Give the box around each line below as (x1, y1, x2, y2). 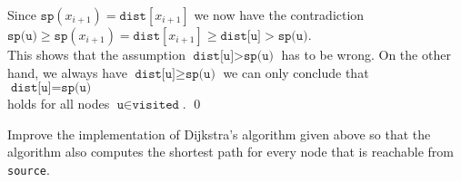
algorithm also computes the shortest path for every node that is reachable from (7, 142, 454, 161)
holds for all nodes (7, 94, 110, 113)
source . (7, 159, 50, 178)
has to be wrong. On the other (281, 45, 451, 63)
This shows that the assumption (7, 45, 185, 63)
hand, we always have (7, 62, 127, 81)
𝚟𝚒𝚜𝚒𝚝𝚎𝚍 (132, 99, 179, 112)
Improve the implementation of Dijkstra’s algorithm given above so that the (7, 124, 431, 143)
